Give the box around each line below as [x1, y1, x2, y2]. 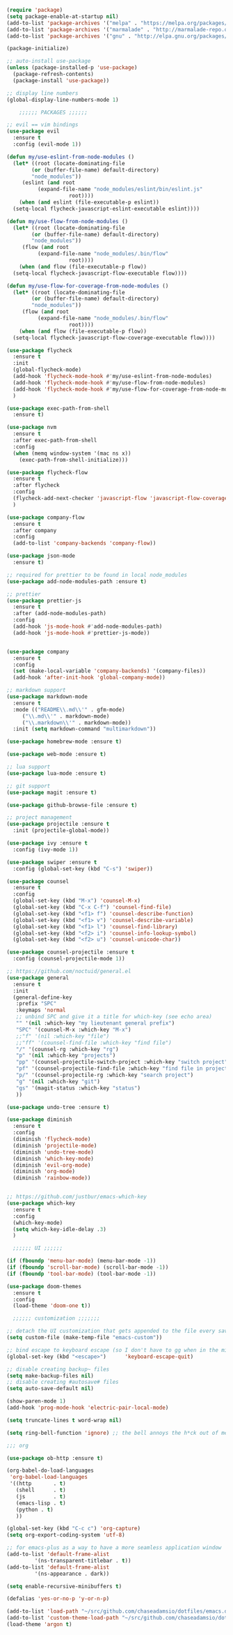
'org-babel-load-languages [9, 1474, 88, 1481]
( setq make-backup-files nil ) [6, 1372, 95, 1379]
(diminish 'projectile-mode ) [13, 1142, 97, 1149]
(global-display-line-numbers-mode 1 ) [6, 96, 119, 103]
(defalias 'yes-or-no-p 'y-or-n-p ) [6, 1595, 110, 1602]
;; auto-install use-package [6, 58, 91, 65]
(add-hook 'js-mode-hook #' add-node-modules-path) [13, 623, 163, 630]
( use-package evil [6, 128, 60, 135]
